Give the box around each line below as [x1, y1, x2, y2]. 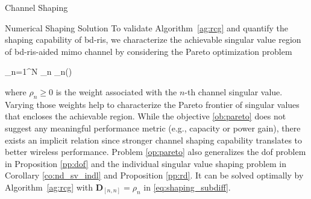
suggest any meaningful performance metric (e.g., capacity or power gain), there [5, 121, 301, 134]
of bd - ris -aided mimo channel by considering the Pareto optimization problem [5, 45, 292, 57]
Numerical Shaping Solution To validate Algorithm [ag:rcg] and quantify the [5, 21, 289, 34]
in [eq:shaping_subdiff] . [143, 180, 231, 193]
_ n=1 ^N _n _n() [5, 65, 72, 78]
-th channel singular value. [184, 85, 283, 98]
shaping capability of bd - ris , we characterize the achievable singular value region [5, 33, 301, 46]
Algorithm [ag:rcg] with [5, 180, 93, 193]
